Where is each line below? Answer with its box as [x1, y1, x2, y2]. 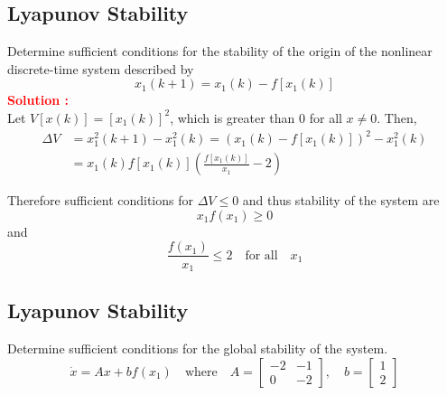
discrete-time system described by [7, 59, 194, 78]
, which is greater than [170, 108, 295, 127]
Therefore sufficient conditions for [7, 191, 193, 210]
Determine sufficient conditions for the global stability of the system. [7, 339, 388, 358]
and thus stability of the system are [242, 191, 440, 210]
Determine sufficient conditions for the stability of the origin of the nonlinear [7, 42, 433, 61]
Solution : [7, 90, 69, 109]
